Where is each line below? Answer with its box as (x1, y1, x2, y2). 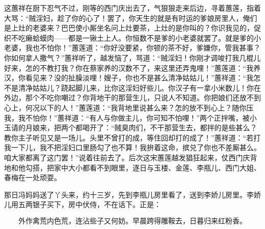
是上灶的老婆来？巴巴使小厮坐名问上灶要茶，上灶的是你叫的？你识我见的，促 (4, 22, 261, 33)
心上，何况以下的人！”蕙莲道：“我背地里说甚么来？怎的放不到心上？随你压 (4, 102, 254, 112)
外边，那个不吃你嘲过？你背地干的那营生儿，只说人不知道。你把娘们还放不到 (4, 92, 261, 103)
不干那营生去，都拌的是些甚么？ (150, 122, 257, 133)
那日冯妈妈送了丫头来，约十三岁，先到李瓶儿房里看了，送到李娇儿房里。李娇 (4, 189, 261, 199)
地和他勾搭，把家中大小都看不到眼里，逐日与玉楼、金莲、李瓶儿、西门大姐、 (4, 162, 261, 173)
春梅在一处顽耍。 (4, 172, 61, 183)
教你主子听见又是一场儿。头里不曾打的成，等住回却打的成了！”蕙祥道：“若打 (4, 132, 261, 142)
